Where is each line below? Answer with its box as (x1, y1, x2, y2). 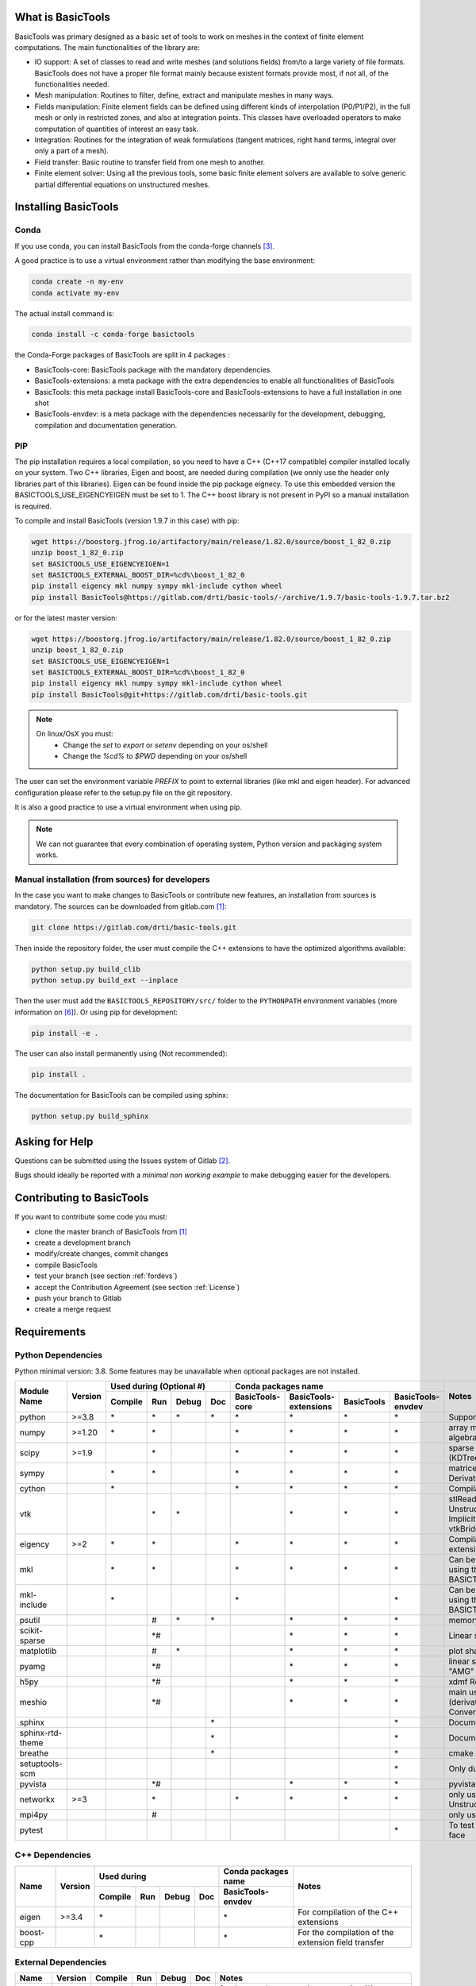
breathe (19, 1748, 49, 1759)
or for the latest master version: (14, 612, 118, 623)
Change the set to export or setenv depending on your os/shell (63, 740, 268, 750)
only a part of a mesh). (34, 146, 109, 156)
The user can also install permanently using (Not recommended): (14, 1049, 228, 1058)
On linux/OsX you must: (36, 729, 114, 739)
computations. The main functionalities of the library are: (14, 42, 200, 52)
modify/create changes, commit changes (34, 1249, 169, 1258)
